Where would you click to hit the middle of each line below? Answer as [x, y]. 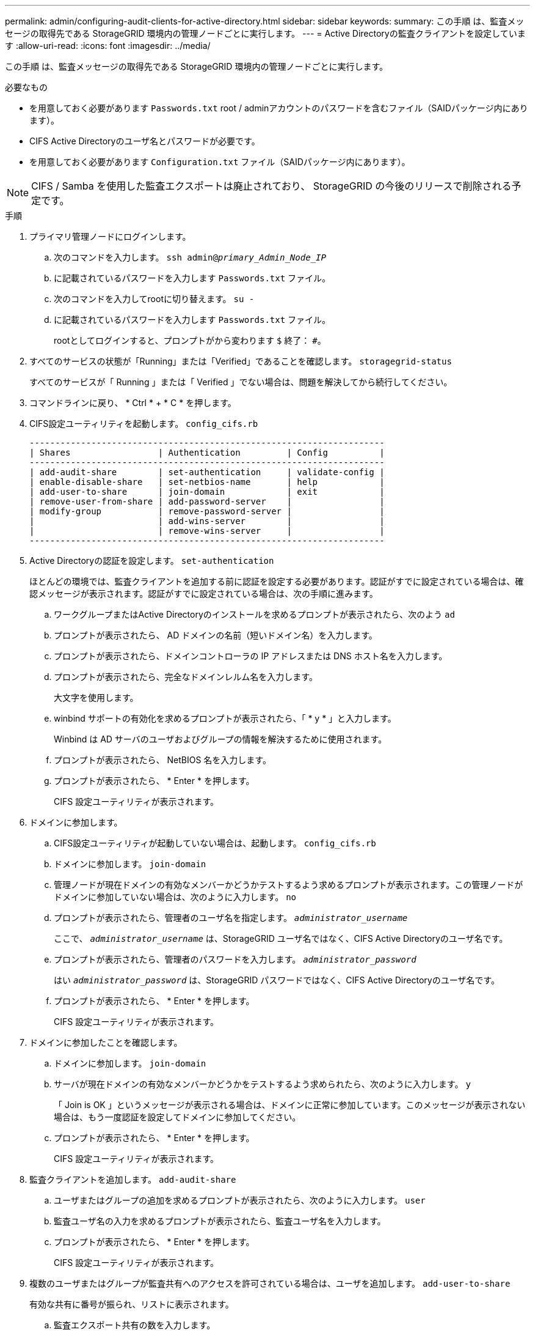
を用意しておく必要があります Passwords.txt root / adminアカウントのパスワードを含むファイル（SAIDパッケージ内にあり [279, 108]
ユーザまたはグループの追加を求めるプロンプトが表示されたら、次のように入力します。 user [240, 1200]
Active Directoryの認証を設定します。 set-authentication [152, 560]
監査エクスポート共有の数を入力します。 [135, 1325]
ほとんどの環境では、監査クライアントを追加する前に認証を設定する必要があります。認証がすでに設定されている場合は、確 [277, 581]
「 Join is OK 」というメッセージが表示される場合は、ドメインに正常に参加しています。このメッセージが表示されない [290, 1105]
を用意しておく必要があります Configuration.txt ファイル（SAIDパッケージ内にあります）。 [220, 162]
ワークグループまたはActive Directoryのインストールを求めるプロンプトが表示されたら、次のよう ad [254, 614]
